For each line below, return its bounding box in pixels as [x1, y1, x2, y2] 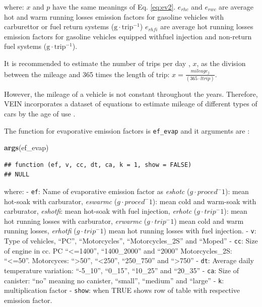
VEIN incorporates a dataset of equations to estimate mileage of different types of [4, 98, 257, 109]
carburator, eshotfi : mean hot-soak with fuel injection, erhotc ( [4, 206, 197, 216]
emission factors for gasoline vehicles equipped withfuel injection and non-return [4, 31, 252, 41]
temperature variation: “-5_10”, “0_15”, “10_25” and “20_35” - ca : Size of [4, 265, 239, 276]
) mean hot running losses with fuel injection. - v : [103, 225, 256, 236]
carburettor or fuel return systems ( [4, 21, 114, 32]
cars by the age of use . [4, 108, 76, 119]
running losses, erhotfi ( [4, 225, 77, 236]
